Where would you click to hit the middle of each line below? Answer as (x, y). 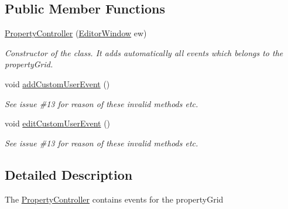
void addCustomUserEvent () (57, 83)
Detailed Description (69, 174)
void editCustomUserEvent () (58, 123)
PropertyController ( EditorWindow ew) (76, 33)
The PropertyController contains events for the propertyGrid (114, 199)
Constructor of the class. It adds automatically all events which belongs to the (144, 52)
